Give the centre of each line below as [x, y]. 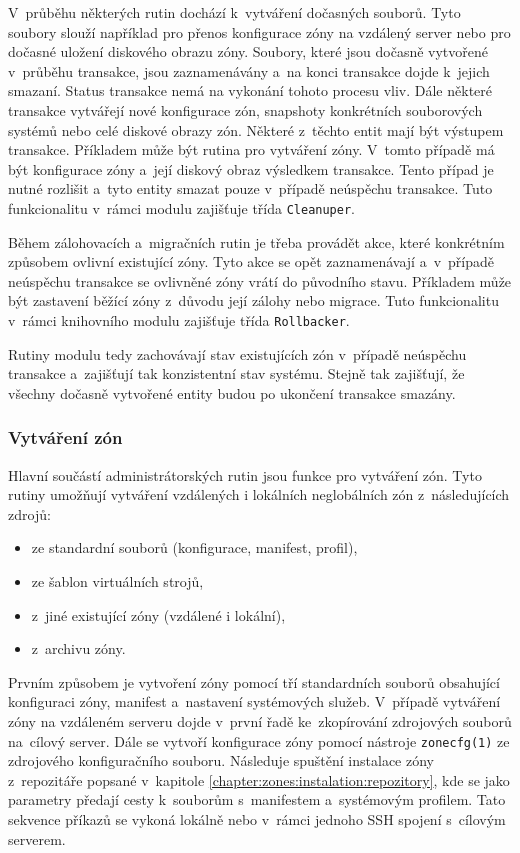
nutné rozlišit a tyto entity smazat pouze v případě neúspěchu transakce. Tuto [250, 188]
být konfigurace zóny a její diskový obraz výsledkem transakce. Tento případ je [251, 168]
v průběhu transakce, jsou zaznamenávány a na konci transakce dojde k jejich [249, 70]
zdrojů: [29, 513]
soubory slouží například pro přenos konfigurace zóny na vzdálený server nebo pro [259, 31]
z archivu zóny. [78, 648]
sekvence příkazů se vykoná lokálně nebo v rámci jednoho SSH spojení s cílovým [257, 819]
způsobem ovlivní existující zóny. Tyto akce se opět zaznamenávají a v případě [251, 261]
